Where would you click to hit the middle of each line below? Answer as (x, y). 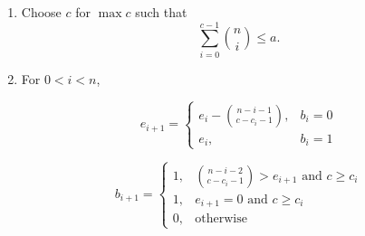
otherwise (221, 219)
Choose (41, 12)
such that (161, 12)
